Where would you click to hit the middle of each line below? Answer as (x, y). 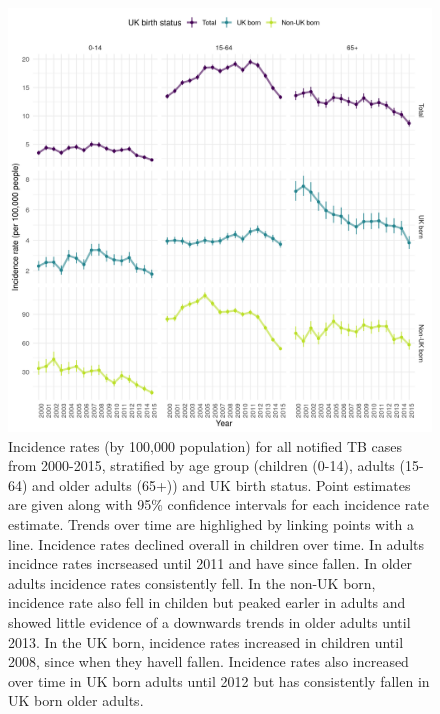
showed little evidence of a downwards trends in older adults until (209, 621)
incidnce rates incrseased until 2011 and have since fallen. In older (210, 563)
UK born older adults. (76, 700)
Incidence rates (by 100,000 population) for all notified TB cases (205, 445)
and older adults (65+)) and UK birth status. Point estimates (221, 484)
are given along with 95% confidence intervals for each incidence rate (218, 504)
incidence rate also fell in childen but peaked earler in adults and (207, 602)
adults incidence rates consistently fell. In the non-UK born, (192, 582)
